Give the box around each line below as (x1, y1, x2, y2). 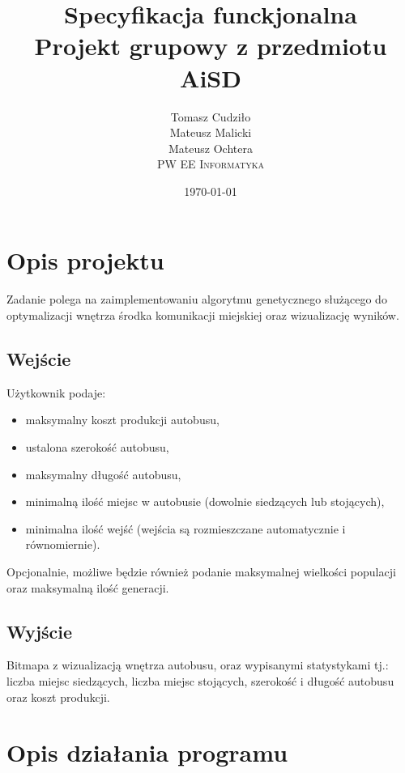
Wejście (6, 346, 71, 371)
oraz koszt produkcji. (6, 688, 110, 705)
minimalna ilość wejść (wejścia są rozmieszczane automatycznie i (25, 520, 346, 537)
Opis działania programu (6, 736, 288, 769)
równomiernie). (25, 536, 100, 553)
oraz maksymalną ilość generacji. (6, 579, 169, 596)
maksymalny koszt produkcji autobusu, (25, 411, 220, 428)
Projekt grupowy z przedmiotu (34, 29, 387, 62)
